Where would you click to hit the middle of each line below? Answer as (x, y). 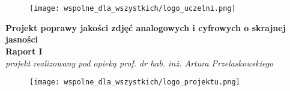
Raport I (24, 51)
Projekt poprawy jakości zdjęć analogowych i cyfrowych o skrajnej (146, 27)
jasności (22, 39)
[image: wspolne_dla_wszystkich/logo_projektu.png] (135, 82)
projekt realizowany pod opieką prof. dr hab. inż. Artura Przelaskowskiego (140, 63)
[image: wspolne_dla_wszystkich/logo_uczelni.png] (133, 9)
